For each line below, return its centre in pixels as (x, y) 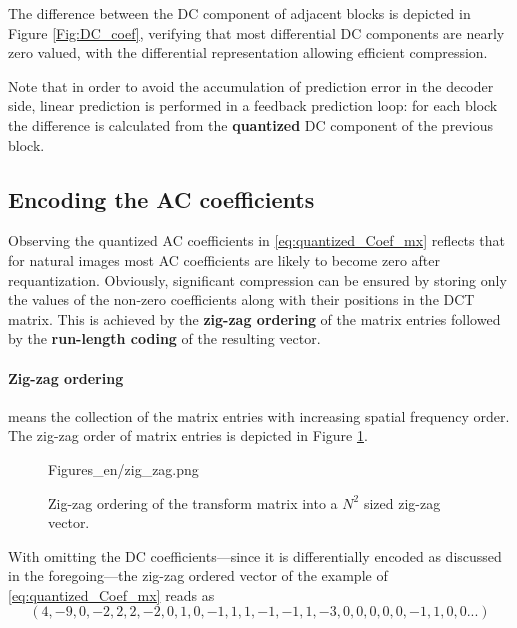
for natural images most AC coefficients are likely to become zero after (224, 259)
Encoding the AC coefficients (161, 198)
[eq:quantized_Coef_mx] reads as (111, 594)
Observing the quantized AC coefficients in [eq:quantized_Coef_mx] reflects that (256, 240)
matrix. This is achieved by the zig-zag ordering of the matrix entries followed (254, 318)
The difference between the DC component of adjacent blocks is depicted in (239, 13)
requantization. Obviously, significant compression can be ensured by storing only (257, 279)
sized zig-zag (402, 502)
